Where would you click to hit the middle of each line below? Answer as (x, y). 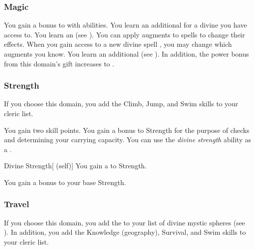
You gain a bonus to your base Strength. (65, 182)
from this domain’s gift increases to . (59, 63)
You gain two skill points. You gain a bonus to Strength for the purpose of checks (127, 130)
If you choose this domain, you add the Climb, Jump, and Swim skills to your (121, 104)
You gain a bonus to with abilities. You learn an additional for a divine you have (126, 25)
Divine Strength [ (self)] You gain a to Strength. (75, 166)
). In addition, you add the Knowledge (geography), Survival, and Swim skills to (125, 232)
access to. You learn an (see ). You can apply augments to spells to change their (125, 34)
